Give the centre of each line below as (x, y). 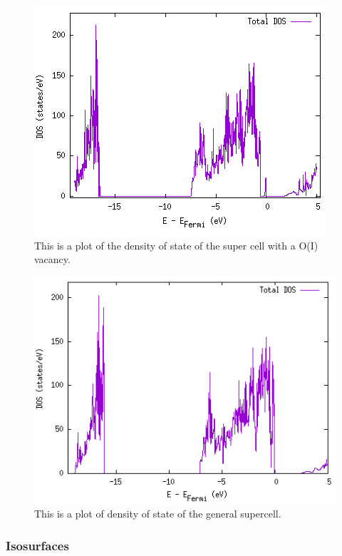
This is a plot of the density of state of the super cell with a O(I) (176, 245)
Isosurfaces (37, 545)
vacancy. (52, 259)
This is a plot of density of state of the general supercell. (158, 514)
